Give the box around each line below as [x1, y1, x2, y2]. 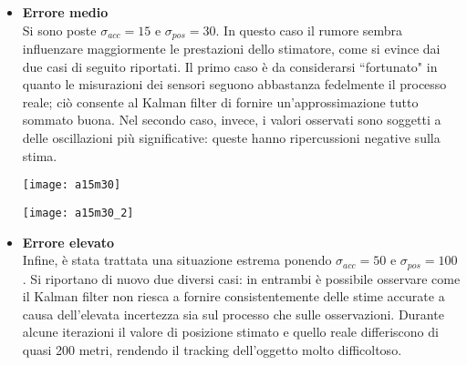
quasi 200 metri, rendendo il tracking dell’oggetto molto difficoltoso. [22, 340, 402, 359]
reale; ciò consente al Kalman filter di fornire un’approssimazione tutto [22, 92, 419, 111]
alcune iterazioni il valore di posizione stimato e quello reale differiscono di [22, 322, 439, 341]
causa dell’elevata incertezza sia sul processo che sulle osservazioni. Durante [22, 304, 444, 323]
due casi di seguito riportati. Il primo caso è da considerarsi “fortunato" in [22, 56, 438, 76]
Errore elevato [22, 232, 115, 251]
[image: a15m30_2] [22, 206, 134, 219]
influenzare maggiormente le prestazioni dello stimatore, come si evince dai [22, 39, 441, 58]
